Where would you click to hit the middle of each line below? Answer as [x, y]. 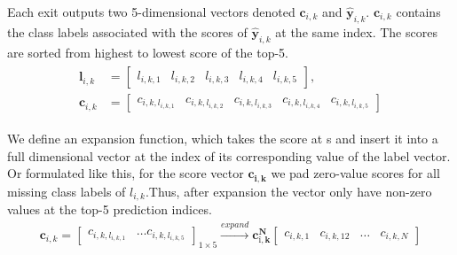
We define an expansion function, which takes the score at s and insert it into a [223, 139]
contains [418, 12]
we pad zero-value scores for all [355, 173]
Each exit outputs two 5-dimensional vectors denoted [151, 12]
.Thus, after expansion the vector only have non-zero [288, 191]
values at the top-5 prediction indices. [110, 209]
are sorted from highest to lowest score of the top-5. [148, 52]
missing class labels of [67, 191]
